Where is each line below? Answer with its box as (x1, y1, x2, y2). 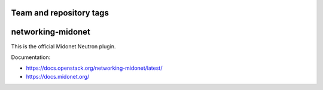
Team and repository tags (11, 8, 109, 18)
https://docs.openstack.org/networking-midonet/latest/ (26, 64, 163, 72)
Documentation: (11, 54, 51, 61)
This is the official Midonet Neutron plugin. (11, 42, 116, 50)
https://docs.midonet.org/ (26, 73, 90, 80)
